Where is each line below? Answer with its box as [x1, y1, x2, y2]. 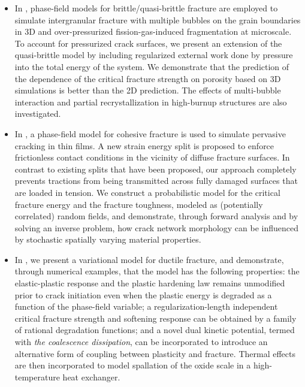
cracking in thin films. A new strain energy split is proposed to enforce [14, 139, 274, 152]
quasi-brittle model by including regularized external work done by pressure [14, 49, 293, 61]
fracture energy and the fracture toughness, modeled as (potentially [14, 198, 263, 210]
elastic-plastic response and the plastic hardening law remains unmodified [14, 277, 285, 289]
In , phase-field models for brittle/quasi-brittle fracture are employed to [14, 2, 278, 14]
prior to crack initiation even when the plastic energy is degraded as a [14, 288, 272, 301]
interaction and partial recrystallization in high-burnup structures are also [14, 95, 287, 108]
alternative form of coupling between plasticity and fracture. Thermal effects [14, 347, 295, 359]
